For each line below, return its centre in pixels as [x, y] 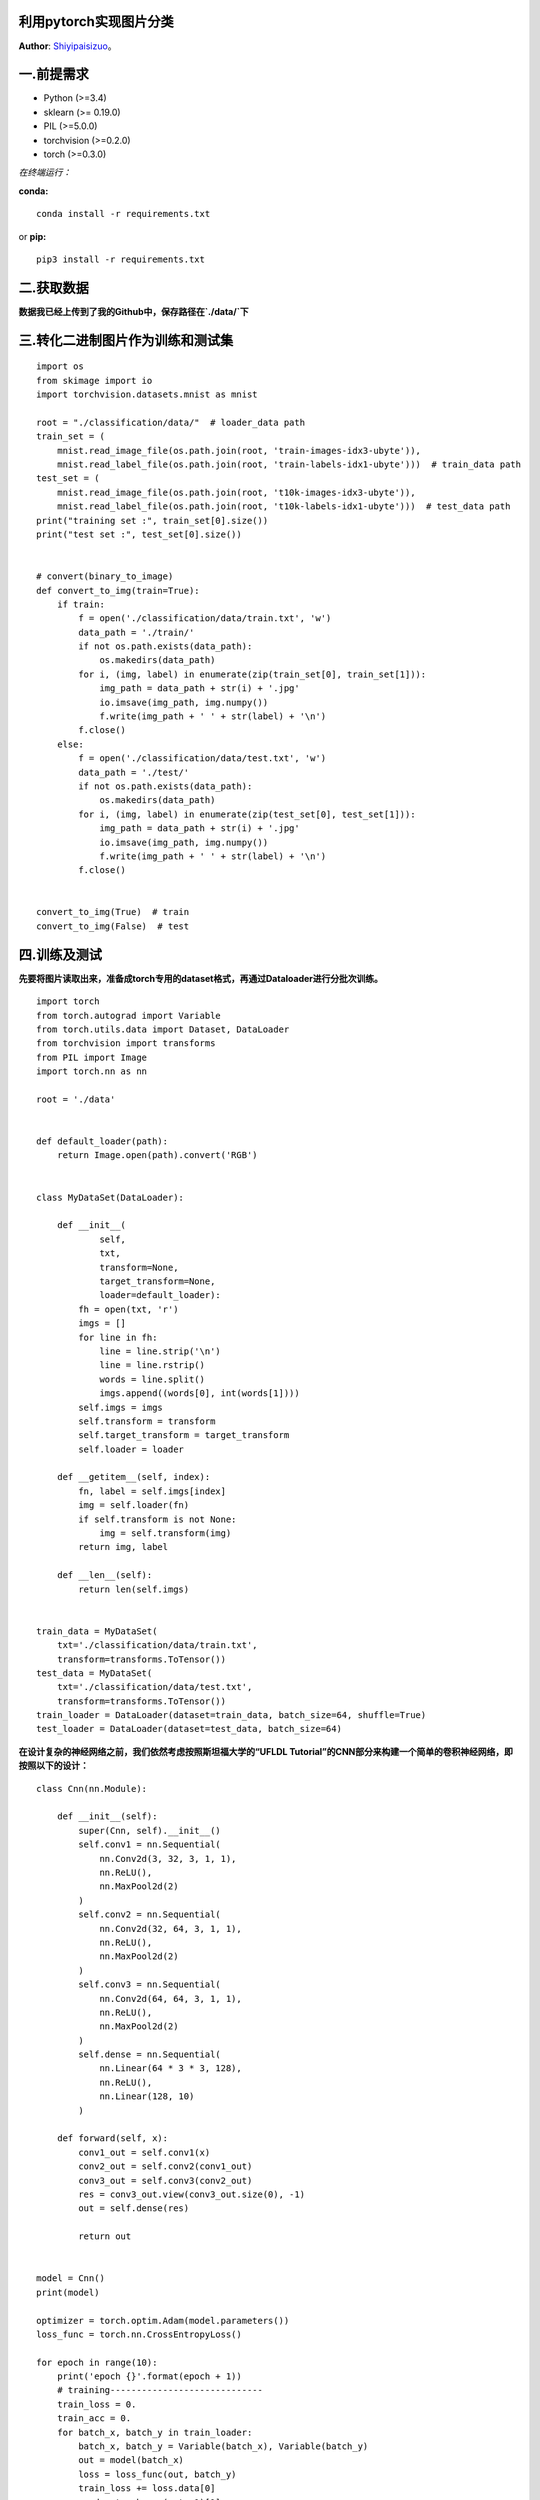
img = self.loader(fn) [134, 1505]
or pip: [32, 236]
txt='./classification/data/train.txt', [157, 1645]
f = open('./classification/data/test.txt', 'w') [202, 758]
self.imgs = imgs [121, 1407]
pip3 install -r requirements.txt [120, 259]
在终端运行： [45, 172]
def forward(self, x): [112, 2138]
